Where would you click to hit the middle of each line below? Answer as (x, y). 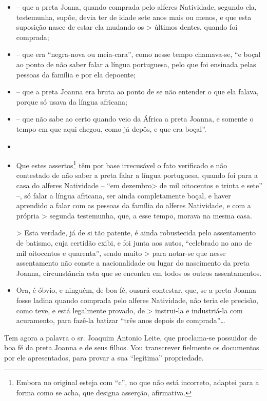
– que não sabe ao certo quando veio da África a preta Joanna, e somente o (135, 119)
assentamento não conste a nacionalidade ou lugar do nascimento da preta (133, 263)
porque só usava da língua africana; (72, 101)
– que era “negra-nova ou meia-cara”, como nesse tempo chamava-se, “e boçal (138, 54)
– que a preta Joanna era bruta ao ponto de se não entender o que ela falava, (137, 92)
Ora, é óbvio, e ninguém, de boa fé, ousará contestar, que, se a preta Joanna (136, 290)
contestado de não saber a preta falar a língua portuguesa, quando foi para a (137, 175)
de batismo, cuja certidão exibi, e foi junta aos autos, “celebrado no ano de (134, 242)
